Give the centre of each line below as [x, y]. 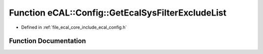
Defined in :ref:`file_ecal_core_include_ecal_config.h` [74, 27]
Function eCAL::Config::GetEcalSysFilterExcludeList [118, 13]
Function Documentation [47, 41]
